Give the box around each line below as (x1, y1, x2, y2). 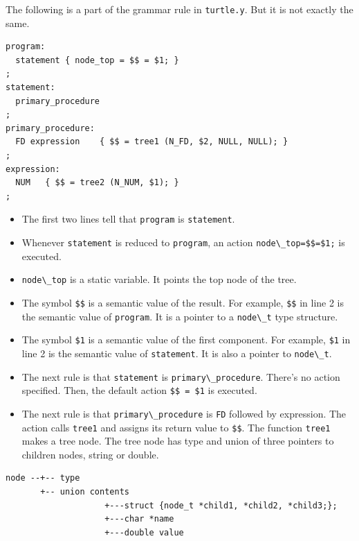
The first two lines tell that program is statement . (21, 212, 235, 226)
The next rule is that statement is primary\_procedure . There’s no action (21, 369, 340, 384)
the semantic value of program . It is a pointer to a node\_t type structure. (21, 309, 338, 323)
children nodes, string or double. (21, 447, 159, 461)
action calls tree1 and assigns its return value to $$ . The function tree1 (21, 420, 331, 434)
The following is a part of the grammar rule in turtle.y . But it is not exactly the (6, 2, 353, 16)
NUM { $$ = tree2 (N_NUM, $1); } (15, 178, 179, 188)
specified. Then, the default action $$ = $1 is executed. (21, 383, 257, 397)
